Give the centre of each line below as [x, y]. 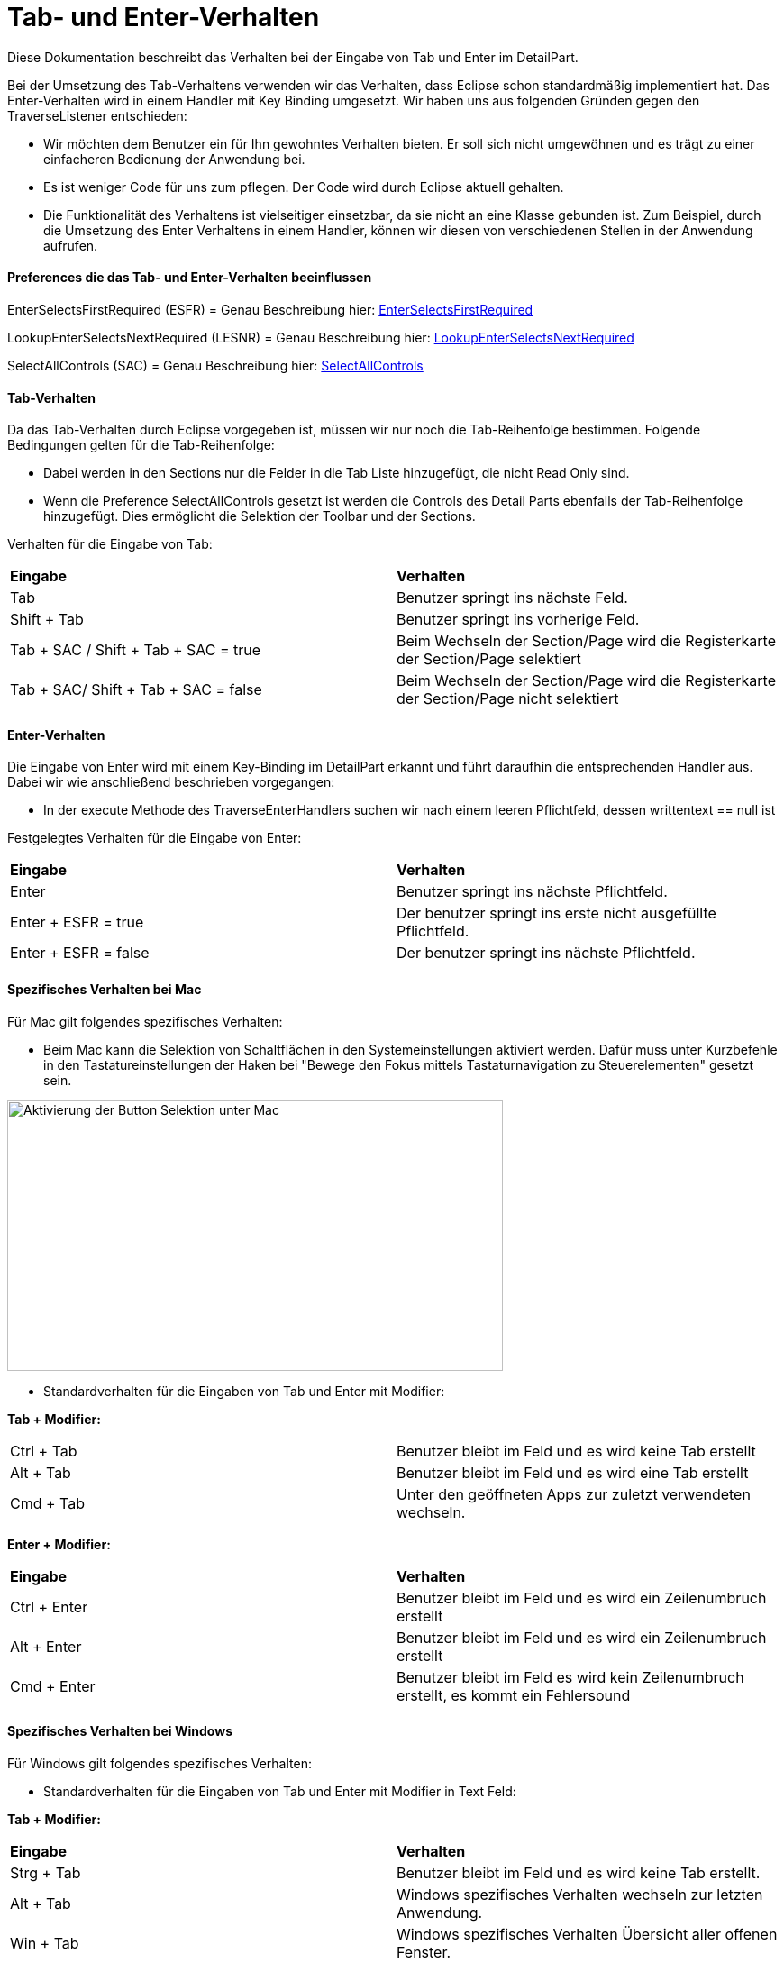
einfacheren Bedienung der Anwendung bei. [174, 159]
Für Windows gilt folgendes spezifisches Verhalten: [160, 1763]
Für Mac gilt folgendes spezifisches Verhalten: [145, 1021]
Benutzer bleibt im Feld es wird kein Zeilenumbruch [570, 1677]
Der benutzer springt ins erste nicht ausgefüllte [556, 913]
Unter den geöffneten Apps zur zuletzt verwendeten [574, 1494]
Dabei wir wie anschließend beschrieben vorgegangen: [171, 782]
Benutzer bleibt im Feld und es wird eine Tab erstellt [573, 1472]
